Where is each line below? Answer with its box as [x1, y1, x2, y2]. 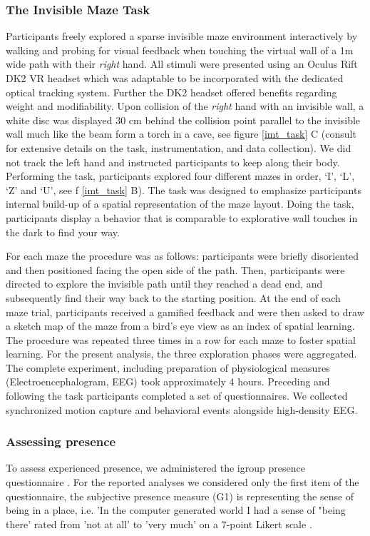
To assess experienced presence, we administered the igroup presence [6, 460, 305, 475]
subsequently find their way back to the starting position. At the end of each [6, 290, 341, 305]
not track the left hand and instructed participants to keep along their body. [6, 154, 340, 169]
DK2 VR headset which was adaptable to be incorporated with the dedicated [6, 71, 344, 85]
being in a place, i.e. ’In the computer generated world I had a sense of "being [6, 502, 346, 517]
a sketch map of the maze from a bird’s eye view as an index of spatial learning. [6, 318, 355, 333]
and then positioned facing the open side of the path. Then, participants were [6, 262, 345, 277]
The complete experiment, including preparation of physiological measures [6, 360, 330, 375]
